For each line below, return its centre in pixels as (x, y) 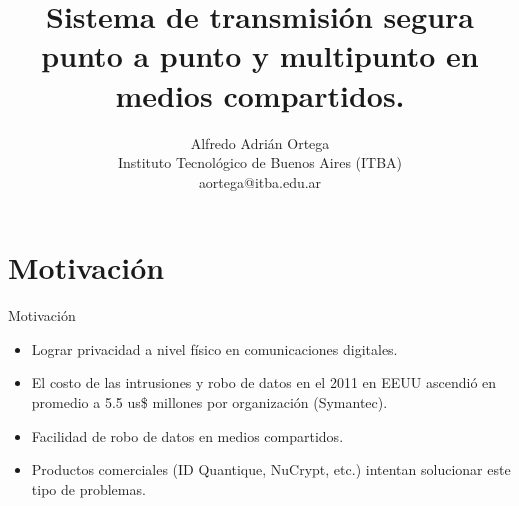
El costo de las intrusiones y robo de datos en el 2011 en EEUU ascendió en (264, 382)
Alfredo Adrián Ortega (260, 142)
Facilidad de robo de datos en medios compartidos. (187, 435)
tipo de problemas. (88, 488)
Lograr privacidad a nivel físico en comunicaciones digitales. (214, 348)
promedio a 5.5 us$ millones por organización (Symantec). (209, 402)
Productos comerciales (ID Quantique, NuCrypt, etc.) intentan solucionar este (271, 469)
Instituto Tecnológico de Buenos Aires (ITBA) (260, 162)
